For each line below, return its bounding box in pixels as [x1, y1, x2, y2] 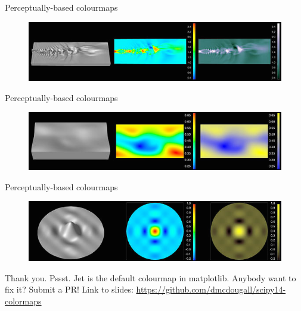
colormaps [5, 294, 42, 307]
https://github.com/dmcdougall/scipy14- [136, 283, 286, 296]
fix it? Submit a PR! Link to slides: [5, 283, 134, 296]
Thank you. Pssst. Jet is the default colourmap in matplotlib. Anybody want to [5, 271, 296, 284]
